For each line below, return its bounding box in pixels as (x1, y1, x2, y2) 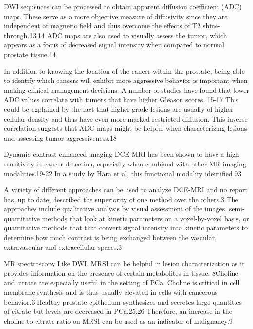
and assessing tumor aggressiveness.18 (4, 132, 117, 143)
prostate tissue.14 (4, 49, 56, 59)
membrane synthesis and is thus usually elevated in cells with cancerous (4, 287, 218, 297)
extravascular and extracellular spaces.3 (4, 242, 122, 252)
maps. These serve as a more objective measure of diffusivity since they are (4, 11, 228, 21)
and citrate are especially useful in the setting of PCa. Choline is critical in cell (4, 277, 240, 288)
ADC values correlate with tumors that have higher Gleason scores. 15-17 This (4, 94, 239, 104)
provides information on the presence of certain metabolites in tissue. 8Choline (4, 267, 238, 278)
